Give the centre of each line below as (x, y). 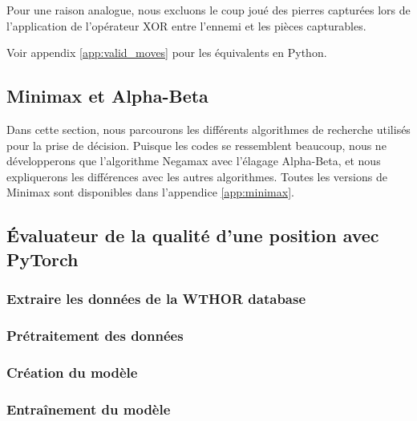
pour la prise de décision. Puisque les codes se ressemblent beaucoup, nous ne (196, 145)
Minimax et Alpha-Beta (107, 96)
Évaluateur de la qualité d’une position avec (193, 235)
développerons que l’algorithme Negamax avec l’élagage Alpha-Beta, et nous (194, 161)
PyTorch (43, 259)
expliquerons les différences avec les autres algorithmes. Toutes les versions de (197, 176)
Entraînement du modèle (89, 409)
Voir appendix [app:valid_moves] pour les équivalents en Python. (167, 53)
